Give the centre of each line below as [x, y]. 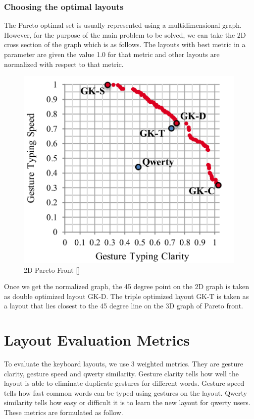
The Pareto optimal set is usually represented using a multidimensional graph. [123, 25]
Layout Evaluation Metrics [97, 340]
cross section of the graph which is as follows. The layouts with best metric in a [125, 44]
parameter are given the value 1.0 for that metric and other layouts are [112, 54]
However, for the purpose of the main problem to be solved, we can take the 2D [125, 34]
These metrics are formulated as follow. [64, 412]
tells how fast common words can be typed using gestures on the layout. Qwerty [126, 392]
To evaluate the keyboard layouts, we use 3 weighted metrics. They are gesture [124, 364]
